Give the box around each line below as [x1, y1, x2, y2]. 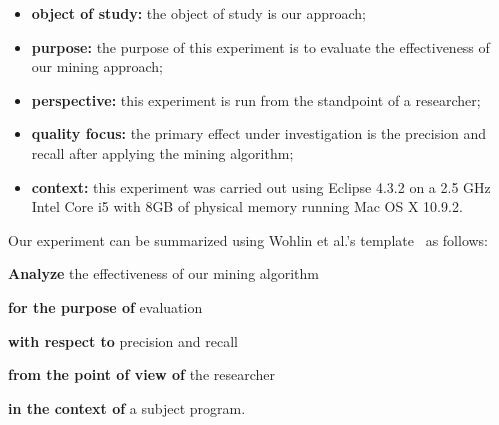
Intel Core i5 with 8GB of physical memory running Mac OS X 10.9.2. [31, 196, 463, 217]
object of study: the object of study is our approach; [31, 3, 366, 23]
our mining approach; [31, 56, 163, 77]
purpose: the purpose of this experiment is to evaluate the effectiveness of [31, 36, 490, 57]
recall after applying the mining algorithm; [31, 142, 294, 163]
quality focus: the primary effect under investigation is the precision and [31, 123, 487, 144]
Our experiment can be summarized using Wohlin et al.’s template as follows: [8, 229, 489, 250]
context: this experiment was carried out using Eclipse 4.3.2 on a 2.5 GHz [31, 176, 491, 197]
